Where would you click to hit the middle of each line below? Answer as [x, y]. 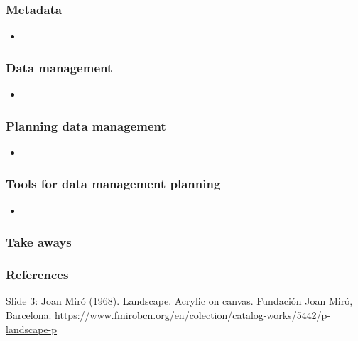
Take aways [39, 242]
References [37, 275]
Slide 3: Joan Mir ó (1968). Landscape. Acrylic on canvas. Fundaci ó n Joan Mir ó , [179, 301]
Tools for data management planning [113, 184]
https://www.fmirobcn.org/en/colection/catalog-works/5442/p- [193, 314]
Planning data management [86, 125]
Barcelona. [29, 314]
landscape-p [32, 329]
